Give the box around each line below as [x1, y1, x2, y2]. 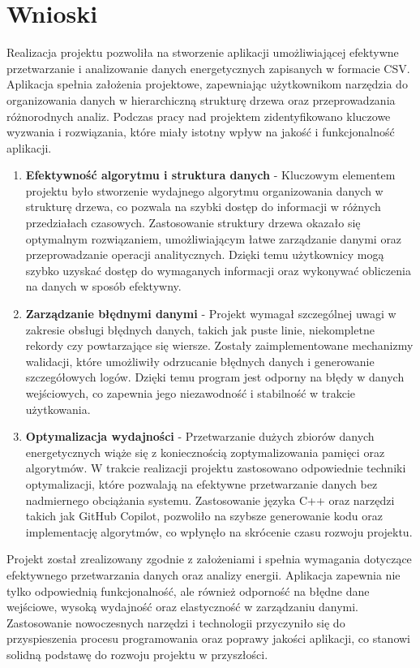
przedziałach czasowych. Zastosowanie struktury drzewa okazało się [25, 214, 361, 231]
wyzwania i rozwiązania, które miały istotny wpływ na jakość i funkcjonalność [6, 123, 395, 140]
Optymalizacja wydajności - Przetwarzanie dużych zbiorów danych [25, 428, 375, 445]
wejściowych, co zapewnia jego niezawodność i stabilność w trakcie [25, 385, 356, 401]
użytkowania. [25, 400, 91, 417]
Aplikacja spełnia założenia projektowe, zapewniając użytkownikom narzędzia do [6, 75, 408, 93]
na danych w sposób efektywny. [25, 278, 182, 295]
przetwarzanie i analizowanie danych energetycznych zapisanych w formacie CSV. [6, 59, 410, 76]
